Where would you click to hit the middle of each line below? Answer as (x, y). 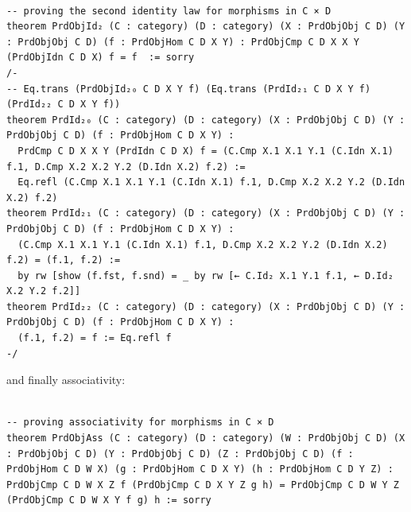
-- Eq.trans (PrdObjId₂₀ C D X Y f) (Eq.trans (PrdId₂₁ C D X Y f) (189, 89)
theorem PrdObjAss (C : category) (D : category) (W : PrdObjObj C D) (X (206, 438)
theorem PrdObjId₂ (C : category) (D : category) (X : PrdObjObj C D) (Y (206, 27)
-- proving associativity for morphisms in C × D (140, 423)
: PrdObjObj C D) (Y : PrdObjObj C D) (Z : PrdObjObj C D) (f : (180, 454)
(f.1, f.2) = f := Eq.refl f (95, 338)
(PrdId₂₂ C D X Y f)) (64, 105)
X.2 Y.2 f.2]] (44, 291)
